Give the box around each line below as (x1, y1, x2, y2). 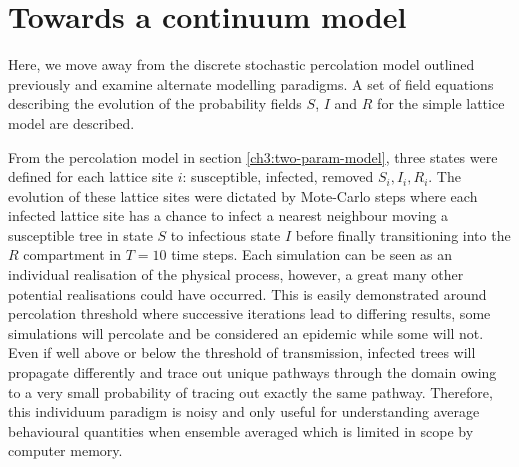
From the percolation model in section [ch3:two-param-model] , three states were (8, 146, 498, 167)
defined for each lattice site (8, 166, 173, 187)
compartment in (23, 244, 121, 265)
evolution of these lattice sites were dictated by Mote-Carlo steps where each (8, 185, 478, 206)
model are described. (8, 112, 135, 133)
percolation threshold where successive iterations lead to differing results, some (8, 303, 491, 324)
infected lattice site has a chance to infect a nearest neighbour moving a (8, 205, 449, 226)
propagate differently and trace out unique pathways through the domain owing (8, 362, 497, 383)
